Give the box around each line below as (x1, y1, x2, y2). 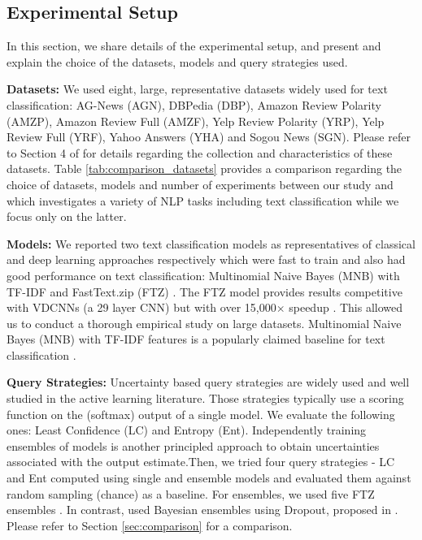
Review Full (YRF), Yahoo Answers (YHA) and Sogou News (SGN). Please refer (7, 128, 411, 145)
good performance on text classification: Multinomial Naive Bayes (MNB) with (7, 266, 400, 283)
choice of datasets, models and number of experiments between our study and (7, 175, 394, 192)
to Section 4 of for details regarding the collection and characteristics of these (7, 144, 393, 161)
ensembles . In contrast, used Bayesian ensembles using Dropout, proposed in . (7, 501, 398, 518)
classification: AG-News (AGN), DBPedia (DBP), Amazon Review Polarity (7, 96, 381, 113)
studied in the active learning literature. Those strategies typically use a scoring (7, 390, 404, 407)
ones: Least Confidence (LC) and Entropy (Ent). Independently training (7, 421, 367, 438)
